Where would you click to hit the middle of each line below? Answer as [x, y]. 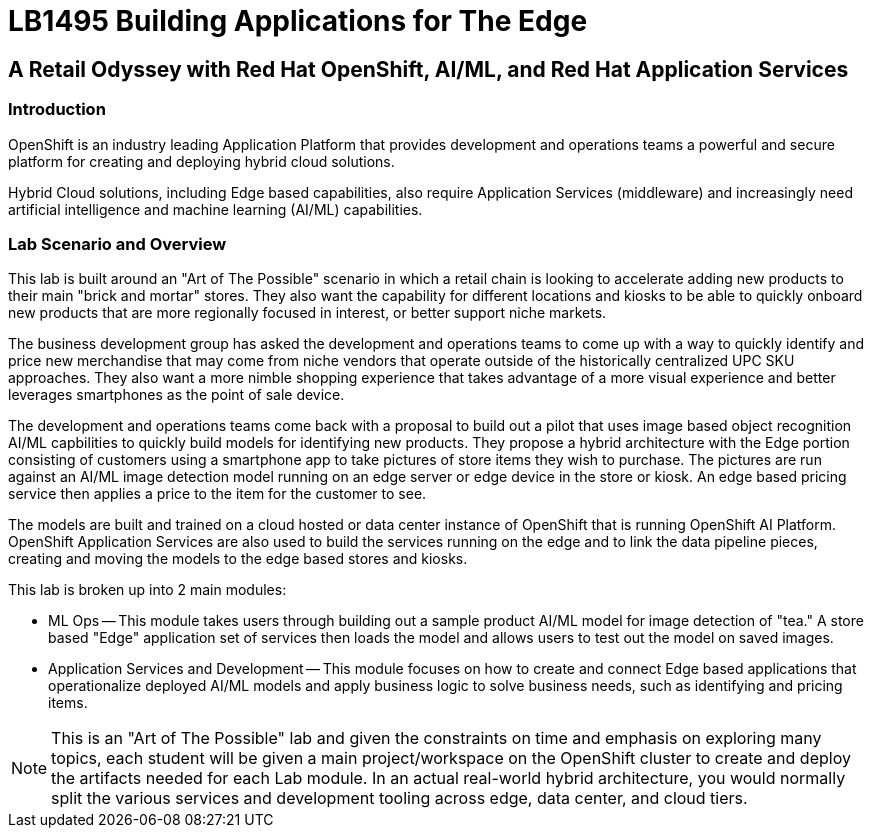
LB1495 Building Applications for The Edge [298, 21]
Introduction [57, 109]
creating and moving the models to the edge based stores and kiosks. [238, 559]
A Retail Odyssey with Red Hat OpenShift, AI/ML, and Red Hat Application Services [428, 69]
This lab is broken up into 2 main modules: [147, 590]
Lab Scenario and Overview [117, 243]
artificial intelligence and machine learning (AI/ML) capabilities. [215, 209]
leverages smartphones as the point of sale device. [176, 395]
